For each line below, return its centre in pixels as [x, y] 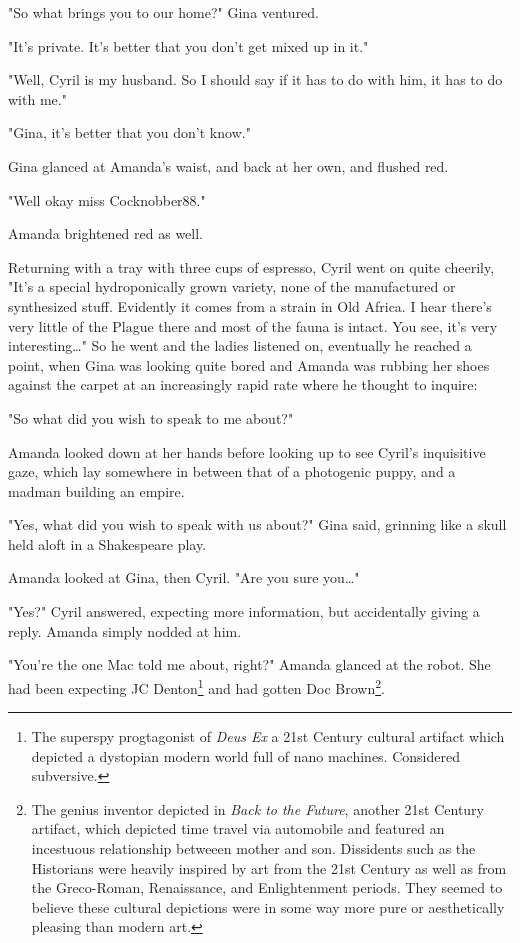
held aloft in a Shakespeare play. [107, 543]
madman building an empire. [96, 490]
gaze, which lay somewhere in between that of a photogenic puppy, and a [232, 471]
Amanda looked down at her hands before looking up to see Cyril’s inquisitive [247, 451]
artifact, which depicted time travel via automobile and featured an [238, 828]
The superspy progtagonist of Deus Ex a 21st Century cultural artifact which [268, 736]
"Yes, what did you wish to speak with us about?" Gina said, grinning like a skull [257, 524]
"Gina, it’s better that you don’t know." [129, 132]
